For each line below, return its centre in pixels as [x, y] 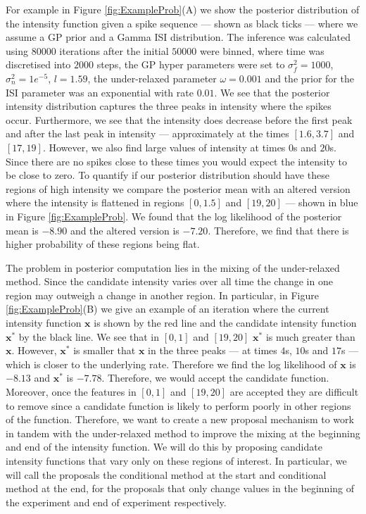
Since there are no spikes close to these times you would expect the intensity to [177, 161]
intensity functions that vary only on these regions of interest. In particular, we [176, 460]
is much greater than [310, 336]
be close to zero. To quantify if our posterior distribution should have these [168, 175]
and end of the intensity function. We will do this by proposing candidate [164, 447]
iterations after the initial [114, 50]
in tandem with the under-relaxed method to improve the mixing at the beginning [183, 433]
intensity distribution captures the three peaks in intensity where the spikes [169, 106]
